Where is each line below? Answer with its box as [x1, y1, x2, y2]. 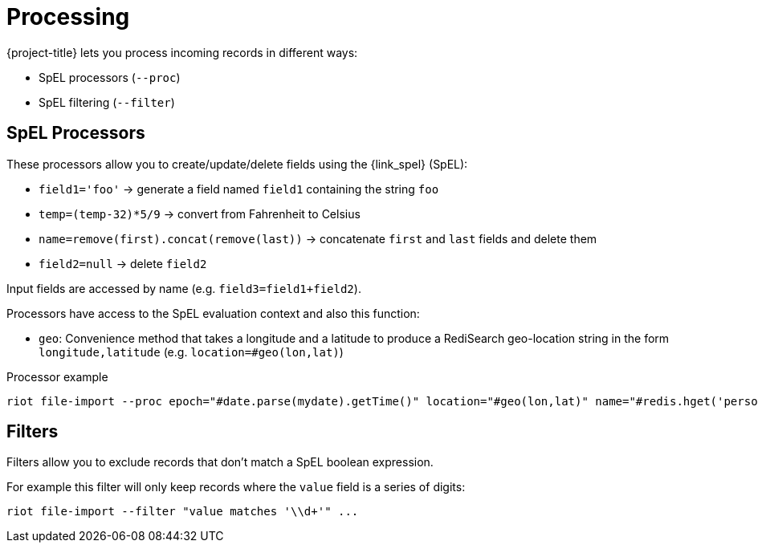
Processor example [6, 369, 108, 384]
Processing [6, 3, 130, 31]
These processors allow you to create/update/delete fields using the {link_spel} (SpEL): [6, 157, 468, 171]
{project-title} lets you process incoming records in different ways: [6, 45, 358, 59]
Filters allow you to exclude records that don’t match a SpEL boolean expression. [6, 455, 434, 470]
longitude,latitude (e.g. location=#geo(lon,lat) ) [39, 344, 344, 359]
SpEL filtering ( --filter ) [39, 95, 175, 109]
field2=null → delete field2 [39, 256, 207, 270]
